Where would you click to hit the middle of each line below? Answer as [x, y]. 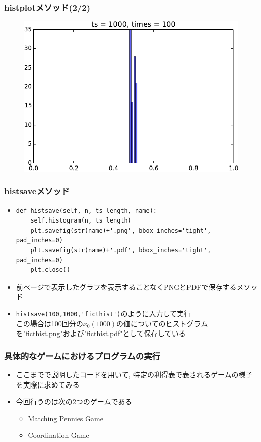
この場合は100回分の [49, 323]
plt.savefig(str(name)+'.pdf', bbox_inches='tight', [121, 251]
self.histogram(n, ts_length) [81, 221]
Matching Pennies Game [66, 418]
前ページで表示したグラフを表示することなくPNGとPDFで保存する [126, 286]
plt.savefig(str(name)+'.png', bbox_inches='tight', [121, 230]
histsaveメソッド [37, 191]
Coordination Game [58, 435]
